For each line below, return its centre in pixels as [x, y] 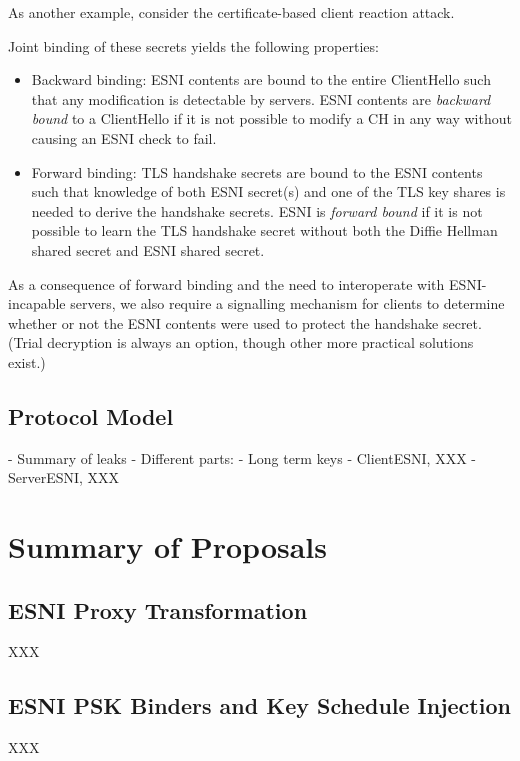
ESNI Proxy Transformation [158, 609]
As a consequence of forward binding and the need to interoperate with [226, 283]
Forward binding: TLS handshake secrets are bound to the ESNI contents [257, 171]
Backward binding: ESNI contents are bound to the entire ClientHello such [261, 79]
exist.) [27, 361]
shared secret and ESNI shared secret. [148, 249]
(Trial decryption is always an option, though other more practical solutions [241, 342]
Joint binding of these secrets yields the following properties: [193, 45]
